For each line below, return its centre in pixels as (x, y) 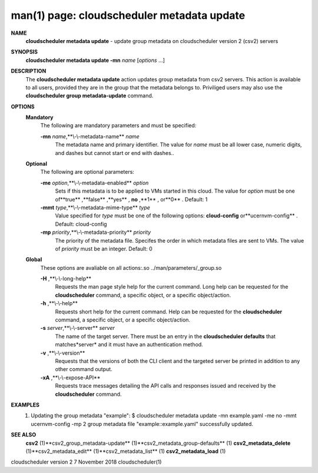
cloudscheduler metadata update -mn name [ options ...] (95, 60)
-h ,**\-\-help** (59, 303)
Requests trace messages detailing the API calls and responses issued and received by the (165, 386)
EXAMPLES (25, 405)
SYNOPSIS (24, 52)
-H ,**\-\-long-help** (66, 279)
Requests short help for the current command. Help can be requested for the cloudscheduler (169, 312)
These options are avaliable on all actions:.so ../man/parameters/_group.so (131, 267)
